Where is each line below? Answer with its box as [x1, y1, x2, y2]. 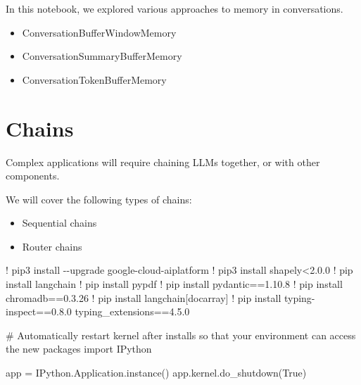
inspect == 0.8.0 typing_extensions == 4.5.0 [6, 304, 190, 319]
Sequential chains [22, 215, 97, 230]
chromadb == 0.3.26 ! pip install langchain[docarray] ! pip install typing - [6, 290, 315, 305]
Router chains [22, 239, 82, 253]
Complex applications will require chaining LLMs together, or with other [6, 154, 320, 169]
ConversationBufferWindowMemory [22, 25, 177, 39]
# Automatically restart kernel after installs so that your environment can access [6, 327, 356, 342]
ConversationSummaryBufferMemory [22, 49, 182, 63]
